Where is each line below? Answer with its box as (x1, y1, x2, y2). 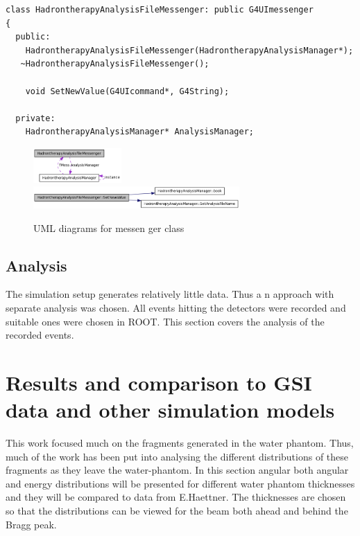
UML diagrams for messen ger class (33, 220, 185, 235)
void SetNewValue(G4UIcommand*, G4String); (25, 86, 230, 96)
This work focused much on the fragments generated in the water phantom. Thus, (6, 436, 354, 450)
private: (15, 113, 55, 123)
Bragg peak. (6, 517, 57, 531)
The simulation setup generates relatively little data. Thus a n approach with (6, 287, 334, 301)
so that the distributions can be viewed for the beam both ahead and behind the (6, 503, 348, 518)
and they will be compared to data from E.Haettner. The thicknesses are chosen (6, 490, 346, 504)
